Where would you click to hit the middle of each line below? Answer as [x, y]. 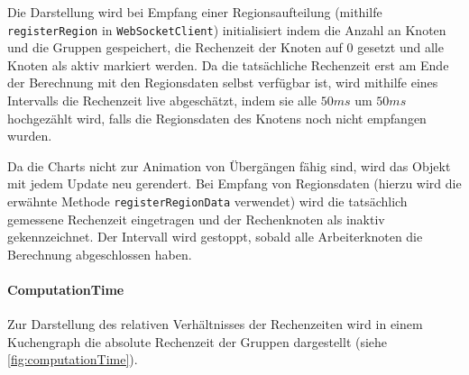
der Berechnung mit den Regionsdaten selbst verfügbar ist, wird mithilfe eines [223, 82]
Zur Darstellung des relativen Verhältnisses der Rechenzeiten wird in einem [215, 324]
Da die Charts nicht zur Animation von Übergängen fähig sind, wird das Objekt [229, 165]
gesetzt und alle [400, 47]
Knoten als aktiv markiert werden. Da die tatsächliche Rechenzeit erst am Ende [228, 64]
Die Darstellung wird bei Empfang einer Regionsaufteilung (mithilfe [195, 12]
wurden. [30, 136]
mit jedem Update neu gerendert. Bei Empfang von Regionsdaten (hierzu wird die [234, 183]
